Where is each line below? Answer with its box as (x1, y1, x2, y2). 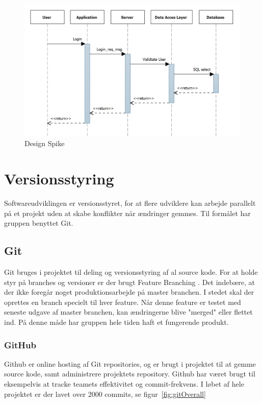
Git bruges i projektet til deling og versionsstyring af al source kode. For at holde (4, 267, 258, 277)
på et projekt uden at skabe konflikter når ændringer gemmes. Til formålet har (4, 207, 251, 218)
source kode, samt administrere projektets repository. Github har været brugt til (4, 368, 255, 379)
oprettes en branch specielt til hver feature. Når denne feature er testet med (4, 296, 241, 307)
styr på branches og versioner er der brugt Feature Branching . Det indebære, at (4, 276, 255, 287)
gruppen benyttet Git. (4, 218, 73, 228)
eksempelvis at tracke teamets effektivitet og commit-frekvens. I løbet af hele (4, 378, 244, 389)
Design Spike (24, 138, 65, 149)
